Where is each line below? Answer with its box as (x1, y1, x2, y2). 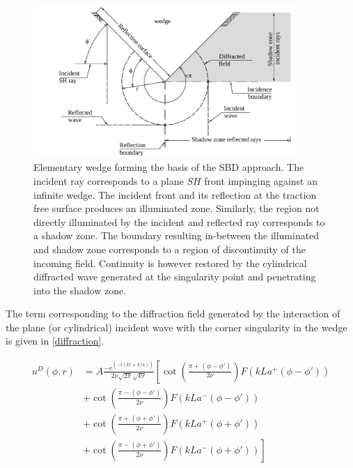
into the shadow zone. (33, 282, 127, 297)
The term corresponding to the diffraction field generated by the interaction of (6, 306, 340, 321)
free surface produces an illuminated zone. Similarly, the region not (33, 201, 320, 216)
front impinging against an (204, 173, 317, 188)
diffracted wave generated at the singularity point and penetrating (33, 269, 316, 284)
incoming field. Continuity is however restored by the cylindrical (33, 255, 307, 270)
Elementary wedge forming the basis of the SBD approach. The (33, 160, 304, 174)
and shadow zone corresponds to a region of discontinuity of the (33, 241, 306, 256)
